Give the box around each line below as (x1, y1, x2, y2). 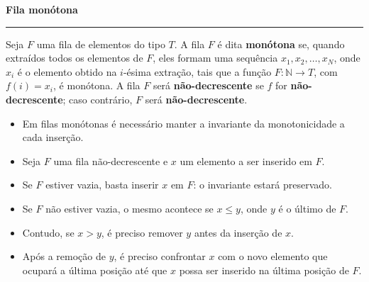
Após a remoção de (22, 249, 106, 264)
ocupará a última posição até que (22, 262, 167, 277)
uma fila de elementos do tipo (36, 36, 165, 51)
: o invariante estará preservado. (193, 177, 332, 192)
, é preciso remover (101, 225, 183, 239)
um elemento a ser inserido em (180, 153, 312, 168)
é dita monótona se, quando (217, 36, 345, 51)
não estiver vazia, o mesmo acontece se (45, 201, 214, 215)
